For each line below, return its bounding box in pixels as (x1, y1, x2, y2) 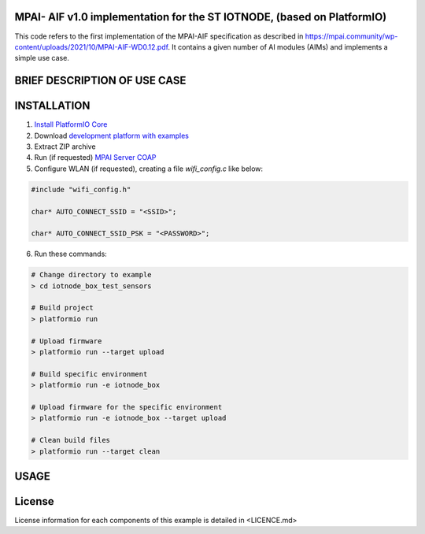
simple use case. (14, 54, 70, 63)
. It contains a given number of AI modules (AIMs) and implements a (168, 42, 389, 51)
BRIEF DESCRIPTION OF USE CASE (14, 74, 187, 87)
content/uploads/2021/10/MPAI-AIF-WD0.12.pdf (14, 42, 168, 51)
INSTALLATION (14, 99, 91, 113)
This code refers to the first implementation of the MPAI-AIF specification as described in (14, 32, 304, 41)
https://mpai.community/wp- (305, 32, 398, 41)
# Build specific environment (31, 369, 148, 378)
